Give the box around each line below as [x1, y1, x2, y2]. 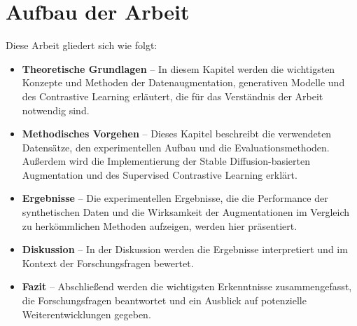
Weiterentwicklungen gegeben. [22, 306, 151, 321]
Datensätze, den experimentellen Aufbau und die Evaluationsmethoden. [22, 140, 330, 154]
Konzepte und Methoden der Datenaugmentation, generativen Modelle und [22, 75, 345, 90]
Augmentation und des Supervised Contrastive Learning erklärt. [22, 167, 297, 182]
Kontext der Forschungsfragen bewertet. [22, 255, 194, 270]
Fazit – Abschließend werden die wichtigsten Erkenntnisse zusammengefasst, [22, 279, 352, 294]
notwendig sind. [22, 102, 90, 117]
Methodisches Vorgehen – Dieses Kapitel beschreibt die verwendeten [22, 126, 332, 141]
